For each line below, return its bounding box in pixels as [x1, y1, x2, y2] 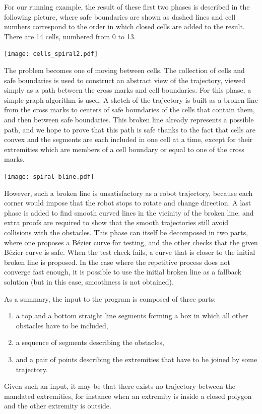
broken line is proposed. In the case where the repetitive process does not [4, 256, 231, 267]
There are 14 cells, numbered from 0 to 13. [4, 31, 136, 41]
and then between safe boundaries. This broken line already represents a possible [4, 114, 254, 124]
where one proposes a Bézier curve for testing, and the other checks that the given [4, 237, 258, 247]
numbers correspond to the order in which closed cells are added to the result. [4, 21, 245, 32]
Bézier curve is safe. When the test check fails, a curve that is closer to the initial [4, 247, 255, 257]
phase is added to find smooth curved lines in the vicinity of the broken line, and [4, 207, 254, 218]
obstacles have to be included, [16, 320, 108, 330]
